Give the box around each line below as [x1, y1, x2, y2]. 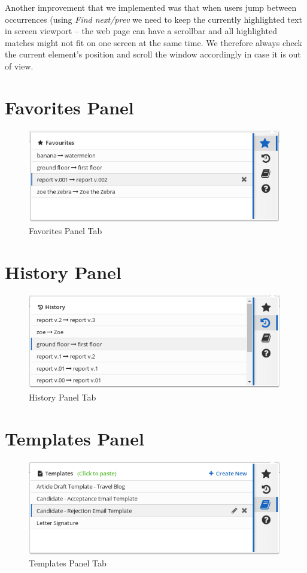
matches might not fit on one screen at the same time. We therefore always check [5, 36, 302, 48]
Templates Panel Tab [29, 557, 107, 569]
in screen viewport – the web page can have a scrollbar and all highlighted [5, 25, 277, 37]
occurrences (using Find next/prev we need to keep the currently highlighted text [5, 13, 302, 25]
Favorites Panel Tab [29, 224, 102, 237]
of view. [5, 59, 34, 72]
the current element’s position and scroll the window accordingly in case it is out [5, 48, 301, 60]
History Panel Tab [29, 391, 96, 404]
